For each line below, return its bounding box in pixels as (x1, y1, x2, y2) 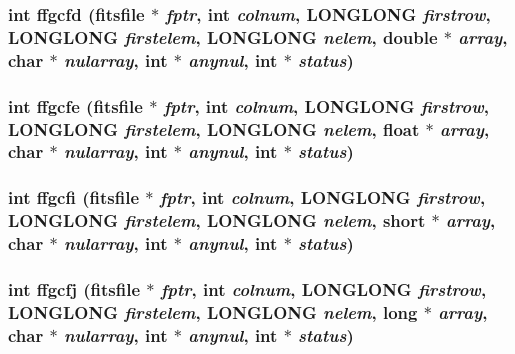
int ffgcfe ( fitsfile (8, 93, 143, 118)
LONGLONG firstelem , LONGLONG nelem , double (8, 24, 438, 49)
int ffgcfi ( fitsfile (8, 185, 140, 210)
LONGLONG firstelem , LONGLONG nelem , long (8, 299, 418, 324)
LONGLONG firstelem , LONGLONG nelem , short (8, 208, 426, 233)
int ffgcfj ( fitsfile (8, 276, 141, 301)
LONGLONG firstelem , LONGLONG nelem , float (8, 116, 420, 141)
